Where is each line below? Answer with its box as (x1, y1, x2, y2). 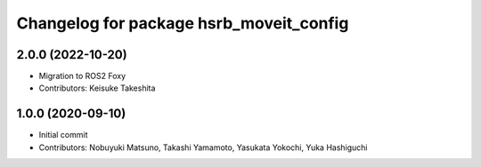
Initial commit (38, 130, 88, 140)
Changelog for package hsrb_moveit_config (16, 13, 349, 33)
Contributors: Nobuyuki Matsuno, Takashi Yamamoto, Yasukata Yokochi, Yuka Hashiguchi (38, 142, 368, 153)
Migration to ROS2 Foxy (38, 71, 126, 82)
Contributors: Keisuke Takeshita (38, 83, 156, 93)
